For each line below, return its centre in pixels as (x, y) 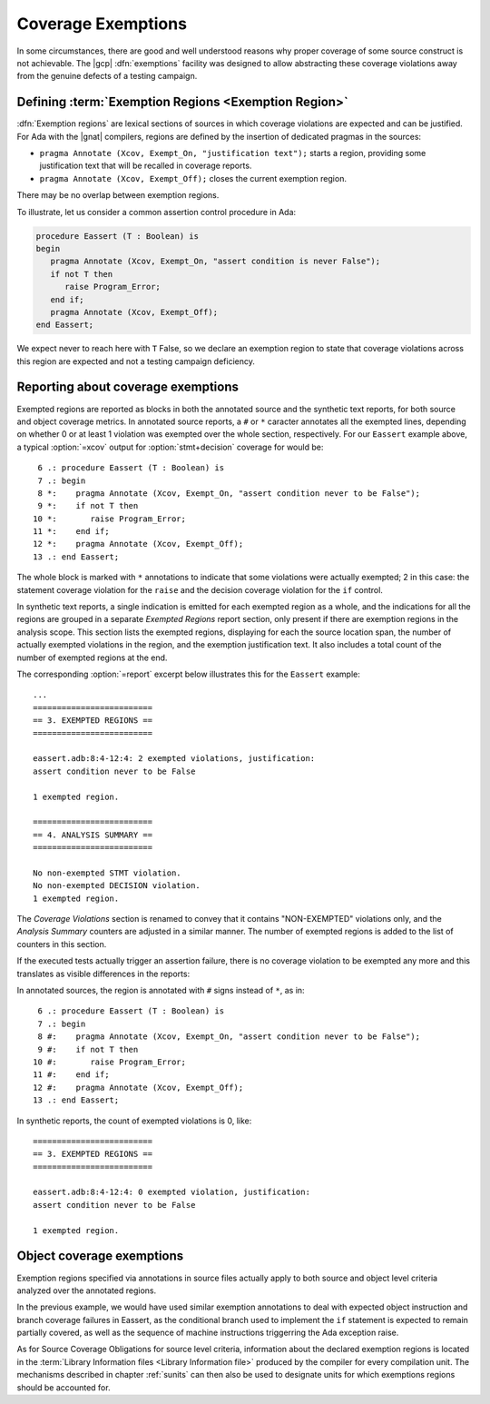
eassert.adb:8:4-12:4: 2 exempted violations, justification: (174, 759)
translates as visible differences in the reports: (103, 974)
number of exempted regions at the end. (92, 658)
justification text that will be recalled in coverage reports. (146, 166)
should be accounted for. (64, 1387)
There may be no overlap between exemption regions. (118, 195)
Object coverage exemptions (100, 1256)
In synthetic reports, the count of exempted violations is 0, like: (134, 1121)
